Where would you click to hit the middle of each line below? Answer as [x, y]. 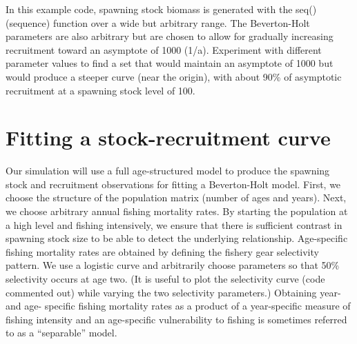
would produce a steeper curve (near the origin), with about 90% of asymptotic [174, 76]
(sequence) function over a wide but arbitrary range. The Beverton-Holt [158, 22]
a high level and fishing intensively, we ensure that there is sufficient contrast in [174, 224]
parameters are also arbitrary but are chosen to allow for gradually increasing [170, 36]
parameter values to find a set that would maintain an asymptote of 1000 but [170, 63]
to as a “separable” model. [61, 333]
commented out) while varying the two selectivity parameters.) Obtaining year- [173, 292]
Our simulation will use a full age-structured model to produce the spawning [168, 171]
